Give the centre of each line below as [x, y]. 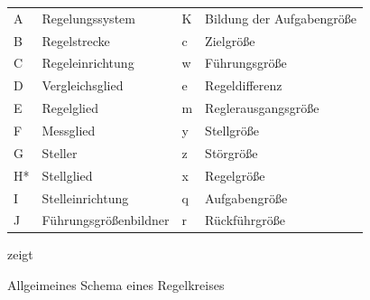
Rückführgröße [245, 220]
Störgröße [231, 152]
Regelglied [70, 108]
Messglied [69, 130]
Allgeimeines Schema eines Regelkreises [116, 285]
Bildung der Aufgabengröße [281, 18]
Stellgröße [232, 130]
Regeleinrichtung [88, 63]
